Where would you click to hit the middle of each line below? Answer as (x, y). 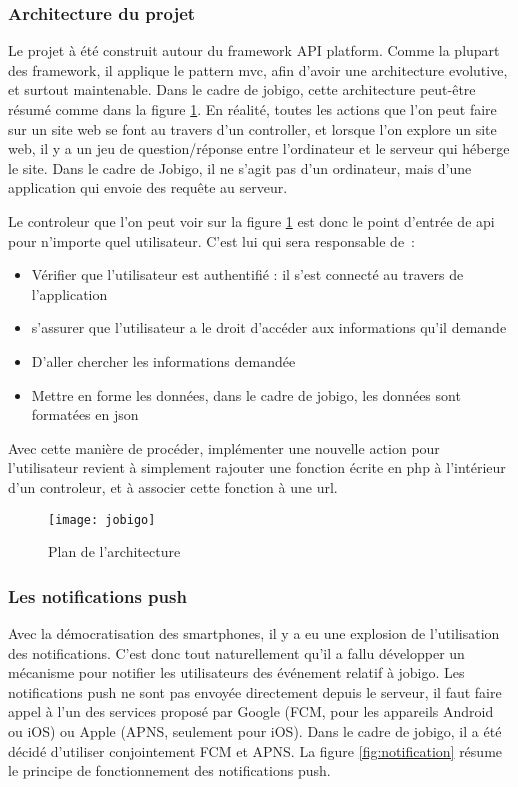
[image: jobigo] (102, 519)
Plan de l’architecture (114, 551)
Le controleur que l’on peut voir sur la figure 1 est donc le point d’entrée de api (251, 220)
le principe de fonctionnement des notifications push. (169, 770)
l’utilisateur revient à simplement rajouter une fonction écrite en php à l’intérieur (257, 467)
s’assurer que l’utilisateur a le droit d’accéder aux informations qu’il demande (269, 327)
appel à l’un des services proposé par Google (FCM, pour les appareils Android (251, 711)
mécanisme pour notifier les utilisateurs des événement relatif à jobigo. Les (236, 672)
